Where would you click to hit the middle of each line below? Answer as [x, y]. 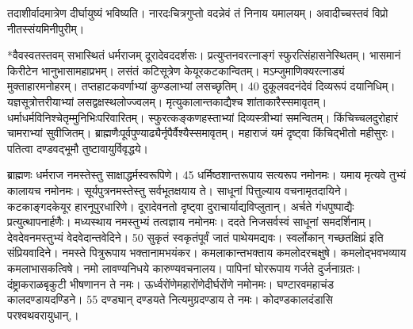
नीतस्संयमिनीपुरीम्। [46, 28]
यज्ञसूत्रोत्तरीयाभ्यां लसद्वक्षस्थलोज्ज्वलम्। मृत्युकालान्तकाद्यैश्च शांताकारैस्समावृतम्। [167, 101]
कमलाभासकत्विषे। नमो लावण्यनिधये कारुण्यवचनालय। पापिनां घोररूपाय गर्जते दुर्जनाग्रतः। [184, 268]
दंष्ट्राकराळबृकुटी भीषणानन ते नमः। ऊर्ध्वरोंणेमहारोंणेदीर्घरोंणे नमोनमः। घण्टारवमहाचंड [171, 283]
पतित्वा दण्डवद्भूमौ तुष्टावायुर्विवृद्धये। [78, 148]
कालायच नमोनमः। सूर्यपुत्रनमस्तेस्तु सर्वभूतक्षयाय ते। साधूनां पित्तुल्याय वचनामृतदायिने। [178, 190]
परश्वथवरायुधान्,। [43, 314]
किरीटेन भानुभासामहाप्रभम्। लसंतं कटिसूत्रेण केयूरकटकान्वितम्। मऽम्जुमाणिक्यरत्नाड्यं [176, 70]
